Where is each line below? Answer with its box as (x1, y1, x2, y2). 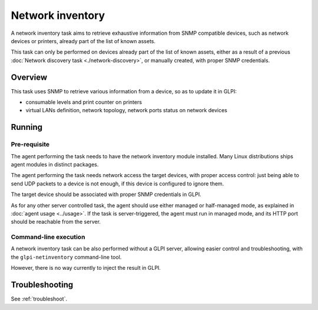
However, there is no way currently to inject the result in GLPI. (11, 265, 161, 272)
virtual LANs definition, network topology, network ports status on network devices (25, 107, 228, 114)
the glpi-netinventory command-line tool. (11, 253, 122, 260)
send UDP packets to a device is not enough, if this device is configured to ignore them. (11, 180, 224, 187)
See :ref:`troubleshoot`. (11, 295, 68, 302)
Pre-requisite (11, 141, 50, 149)
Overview (11, 72, 48, 82)
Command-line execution (11, 233, 85, 242)
